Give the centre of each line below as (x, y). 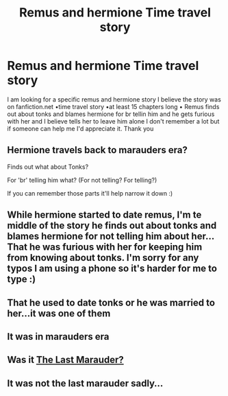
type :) (22, 279)
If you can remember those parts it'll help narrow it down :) (90, 193)
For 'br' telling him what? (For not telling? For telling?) (82, 180)
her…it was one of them (59, 313)
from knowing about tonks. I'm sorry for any (103, 258)
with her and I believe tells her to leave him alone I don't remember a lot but (113, 121)
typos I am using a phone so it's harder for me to (112, 269)
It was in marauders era (58, 337)
